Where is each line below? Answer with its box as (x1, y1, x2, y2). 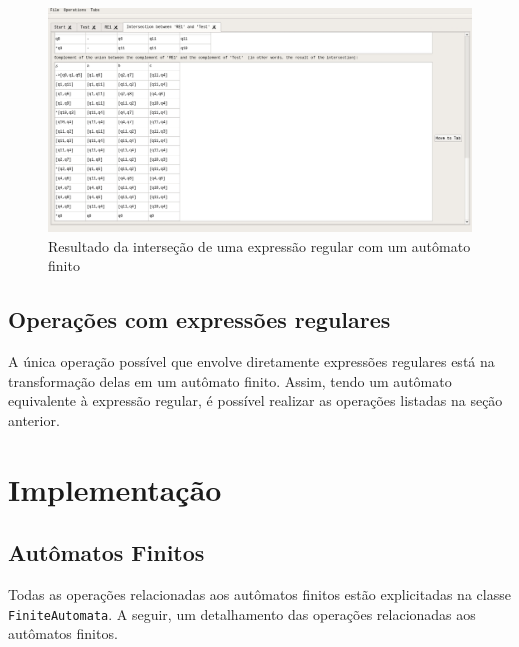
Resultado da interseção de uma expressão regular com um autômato (48, 235, 471, 256)
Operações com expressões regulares (8, 304, 391, 335)
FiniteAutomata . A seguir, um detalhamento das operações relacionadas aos (8, 603, 476, 624)
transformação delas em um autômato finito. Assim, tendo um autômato (8, 370, 452, 391)
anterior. (8, 409, 60, 430)
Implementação (8, 468, 222, 509)
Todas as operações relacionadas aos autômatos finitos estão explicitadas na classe (8, 583, 511, 604)
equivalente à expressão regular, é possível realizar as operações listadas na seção (8, 390, 503, 411)
